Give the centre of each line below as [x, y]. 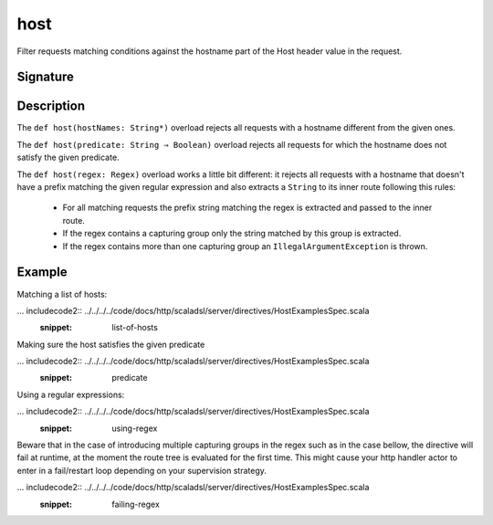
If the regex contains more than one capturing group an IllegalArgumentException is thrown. [245, 246]
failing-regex [136, 504]
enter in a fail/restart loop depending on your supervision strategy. [142, 470]
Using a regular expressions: [71, 394]
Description [51, 106]
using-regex [135, 428]
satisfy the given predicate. [68, 157]
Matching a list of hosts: [62, 294]
